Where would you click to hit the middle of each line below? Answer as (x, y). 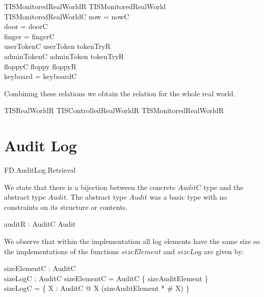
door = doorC (26, 26)
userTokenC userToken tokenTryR (57, 46)
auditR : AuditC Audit (40, 224)
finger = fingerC (29, 36)
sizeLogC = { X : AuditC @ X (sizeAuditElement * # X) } (97, 288)
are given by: (224, 251)
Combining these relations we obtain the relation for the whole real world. (120, 93)
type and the (223, 187)
